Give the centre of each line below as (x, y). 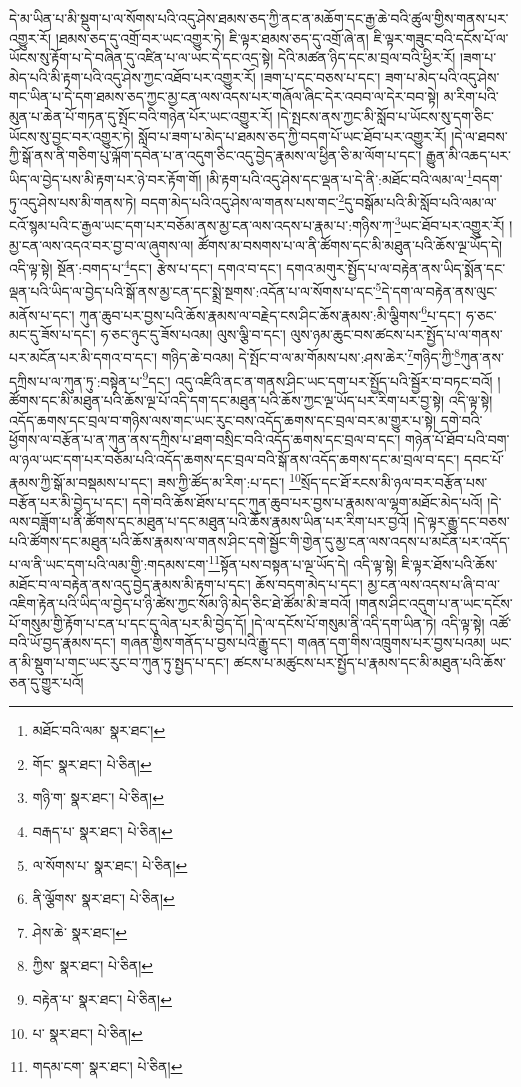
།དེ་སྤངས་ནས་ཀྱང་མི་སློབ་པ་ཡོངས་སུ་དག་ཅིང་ (385, 115)
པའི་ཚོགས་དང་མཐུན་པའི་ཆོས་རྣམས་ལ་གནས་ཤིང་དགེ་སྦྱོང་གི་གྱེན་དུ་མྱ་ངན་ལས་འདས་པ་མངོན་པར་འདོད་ (259, 540)
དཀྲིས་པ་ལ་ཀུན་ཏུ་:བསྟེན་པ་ (76, 380)
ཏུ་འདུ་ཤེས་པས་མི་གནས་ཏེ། (73, 201)
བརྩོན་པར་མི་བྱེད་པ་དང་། (68, 501)
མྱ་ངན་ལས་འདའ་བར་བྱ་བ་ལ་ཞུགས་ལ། (101, 244)
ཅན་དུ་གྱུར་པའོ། (46, 681)
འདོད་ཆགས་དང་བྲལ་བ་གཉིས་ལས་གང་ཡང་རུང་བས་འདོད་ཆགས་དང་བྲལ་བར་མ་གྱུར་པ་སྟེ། (223, 419)
